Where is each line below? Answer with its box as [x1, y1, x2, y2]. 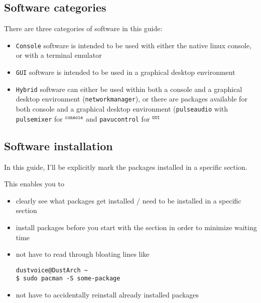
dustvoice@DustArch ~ [16, 266, 88, 274]
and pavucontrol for [85, 113, 150, 124]
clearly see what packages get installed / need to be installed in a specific [16, 195, 241, 206]
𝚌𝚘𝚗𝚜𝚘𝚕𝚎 [65, 115, 83, 120]
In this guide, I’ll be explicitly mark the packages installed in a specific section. [4, 161, 247, 172]
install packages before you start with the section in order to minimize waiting [16, 222, 257, 232]
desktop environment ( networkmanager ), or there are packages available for [16, 93, 247, 104]
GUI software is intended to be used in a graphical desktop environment [16, 67, 235, 77]
